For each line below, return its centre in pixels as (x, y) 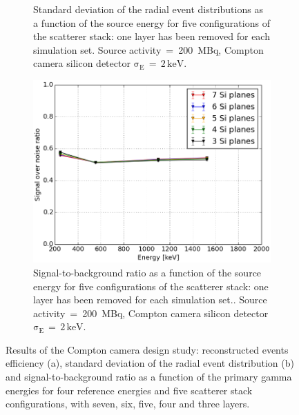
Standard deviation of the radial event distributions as (148, 9)
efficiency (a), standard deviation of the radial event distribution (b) (150, 363)
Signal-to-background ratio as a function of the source (147, 272)
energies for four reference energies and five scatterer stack (129, 390)
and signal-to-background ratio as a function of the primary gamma (149, 377)
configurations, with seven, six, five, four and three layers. (128, 404)
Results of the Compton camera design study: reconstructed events (147, 349)
